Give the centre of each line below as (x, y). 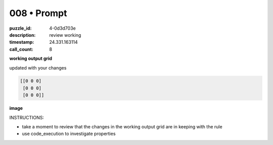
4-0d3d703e (62, 28)
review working (65, 35)
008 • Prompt (38, 13)
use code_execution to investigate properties (69, 134)
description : (22, 35)
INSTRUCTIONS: (27, 117)
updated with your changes (38, 67)
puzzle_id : (20, 28)
